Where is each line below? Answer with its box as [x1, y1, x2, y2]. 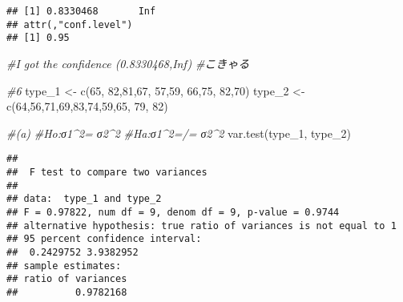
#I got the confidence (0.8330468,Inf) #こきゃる [6, 54, 250, 71]
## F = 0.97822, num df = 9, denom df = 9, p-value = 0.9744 [6, 206, 340, 218]
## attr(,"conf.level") [6, 18, 133, 30]
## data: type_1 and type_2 [6, 193, 162, 205]
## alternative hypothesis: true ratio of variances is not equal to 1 [6, 219, 397, 232]
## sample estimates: [6, 260, 122, 272]
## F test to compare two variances [6, 167, 208, 178]
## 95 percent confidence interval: [6, 233, 202, 245]
